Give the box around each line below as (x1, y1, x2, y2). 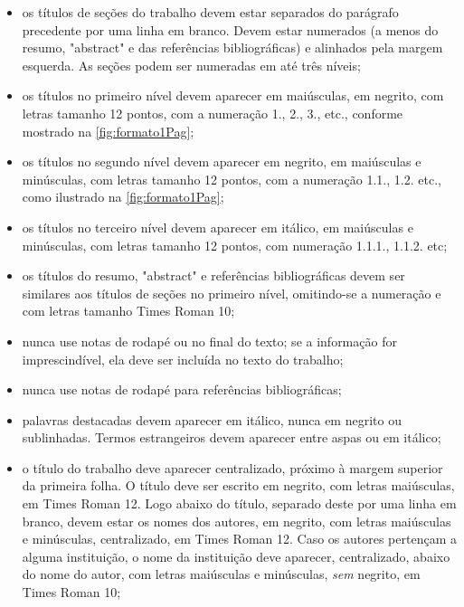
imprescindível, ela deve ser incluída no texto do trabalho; (22, 349, 344, 368)
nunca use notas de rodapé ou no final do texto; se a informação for (22, 331, 397, 350)
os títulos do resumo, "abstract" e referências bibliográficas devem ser (22, 266, 405, 285)
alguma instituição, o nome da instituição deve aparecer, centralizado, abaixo (22, 546, 450, 565)
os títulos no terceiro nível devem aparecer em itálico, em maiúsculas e (22, 217, 413, 236)
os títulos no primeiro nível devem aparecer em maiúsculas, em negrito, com (22, 86, 444, 105)
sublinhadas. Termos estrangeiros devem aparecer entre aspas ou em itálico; (22, 428, 441, 447)
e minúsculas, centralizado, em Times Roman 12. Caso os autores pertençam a (22, 529, 457, 548)
